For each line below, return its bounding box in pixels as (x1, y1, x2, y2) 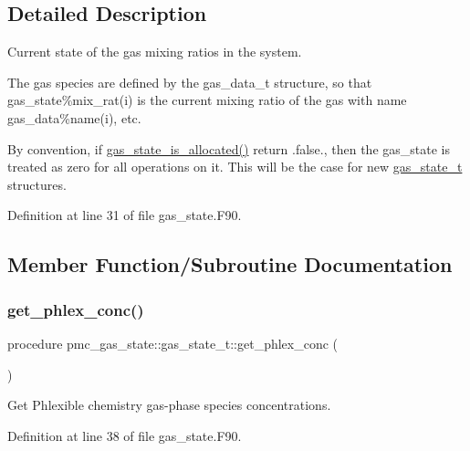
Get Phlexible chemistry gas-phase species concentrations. (7, 395, 331, 414)
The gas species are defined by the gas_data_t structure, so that (7, 72, 372, 91)
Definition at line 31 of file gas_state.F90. (7, 205, 242, 225)
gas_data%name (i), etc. (7, 108, 141, 127)
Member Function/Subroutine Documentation (7, 250, 453, 278)
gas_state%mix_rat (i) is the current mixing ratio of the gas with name (7, 90, 407, 110)
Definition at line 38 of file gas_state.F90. (7, 425, 242, 445)
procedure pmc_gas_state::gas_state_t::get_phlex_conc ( (7, 333, 339, 352)
